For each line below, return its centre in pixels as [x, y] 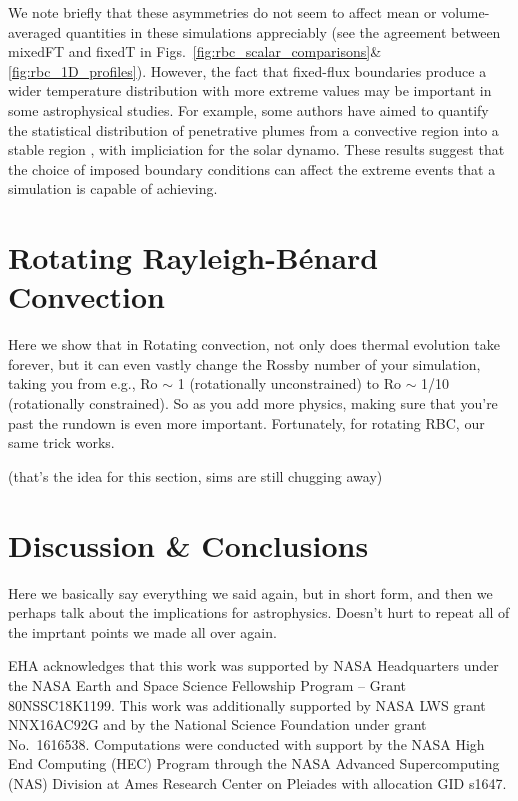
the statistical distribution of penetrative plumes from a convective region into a [253, 129]
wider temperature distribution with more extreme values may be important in [250, 90]
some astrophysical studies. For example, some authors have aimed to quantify [248, 109]
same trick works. [61, 442]
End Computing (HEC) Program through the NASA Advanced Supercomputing [254, 763]
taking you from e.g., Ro [83, 383]
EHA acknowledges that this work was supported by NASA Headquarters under [253, 665]
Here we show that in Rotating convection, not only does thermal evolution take [254, 344]
